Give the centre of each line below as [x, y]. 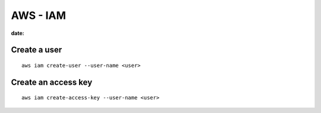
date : [18, 33]
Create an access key [52, 82]
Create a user [37, 50]
